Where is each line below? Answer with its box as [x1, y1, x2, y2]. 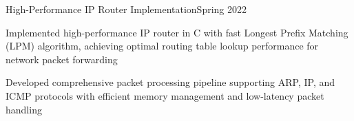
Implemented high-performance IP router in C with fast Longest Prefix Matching [6, 25, 348, 39]
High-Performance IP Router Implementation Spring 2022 [6, 2, 247, 16]
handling [6, 102, 42, 116]
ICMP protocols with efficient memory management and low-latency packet [6, 88, 324, 102]
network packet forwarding [6, 52, 118, 66]
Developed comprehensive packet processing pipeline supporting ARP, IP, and [6, 75, 335, 89]
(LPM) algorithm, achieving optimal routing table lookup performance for [6, 38, 319, 53]
